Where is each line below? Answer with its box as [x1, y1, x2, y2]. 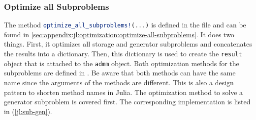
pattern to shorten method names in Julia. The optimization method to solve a [4, 87, 243, 97]
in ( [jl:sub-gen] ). [4, 106, 52, 116]
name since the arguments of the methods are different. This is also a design [4, 77, 234, 87]
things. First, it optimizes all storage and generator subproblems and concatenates [4, 39, 252, 49]
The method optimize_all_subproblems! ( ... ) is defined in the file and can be [4, 20, 246, 30]
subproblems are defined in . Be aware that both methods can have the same [4, 68, 236, 78]
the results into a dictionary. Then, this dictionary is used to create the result [4, 48, 242, 59]
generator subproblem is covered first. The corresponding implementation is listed [4, 96, 251, 107]
